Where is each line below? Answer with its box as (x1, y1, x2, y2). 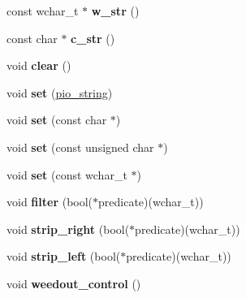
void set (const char (6, 111, 107, 128)
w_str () (91, 2, 140, 19)
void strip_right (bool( (6, 220, 130, 237)
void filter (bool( (6, 193, 93, 210)
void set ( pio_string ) (6, 84, 113, 101)
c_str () (71, 29, 115, 46)
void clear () (6, 57, 71, 74)
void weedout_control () (6, 274, 141, 292)
